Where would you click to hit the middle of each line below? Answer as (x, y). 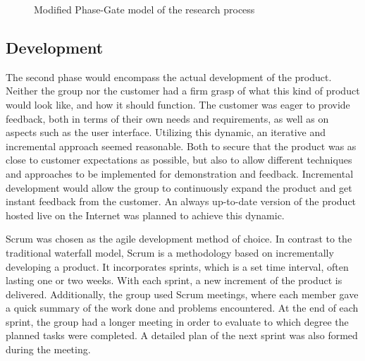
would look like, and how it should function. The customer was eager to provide (178, 104)
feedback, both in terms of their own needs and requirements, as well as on (167, 118)
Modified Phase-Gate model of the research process (144, 9)
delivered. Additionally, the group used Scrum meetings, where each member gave (182, 294)
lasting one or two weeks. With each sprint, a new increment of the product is (174, 280)
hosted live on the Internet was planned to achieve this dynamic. (145, 215)
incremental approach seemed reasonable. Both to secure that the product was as (181, 146)
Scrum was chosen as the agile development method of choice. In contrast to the (179, 239)
